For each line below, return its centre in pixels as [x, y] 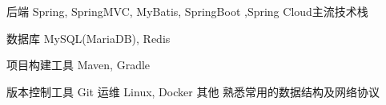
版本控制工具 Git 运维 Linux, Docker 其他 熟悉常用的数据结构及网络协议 [193, 91]
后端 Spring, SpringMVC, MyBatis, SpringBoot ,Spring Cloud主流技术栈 [187, 11]
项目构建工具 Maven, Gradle [78, 65]
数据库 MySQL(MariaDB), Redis [88, 38]
